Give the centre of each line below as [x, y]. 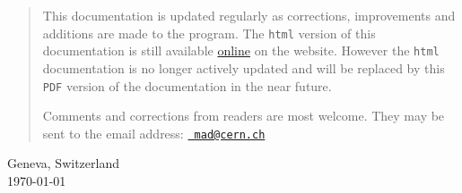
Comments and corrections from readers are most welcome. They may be [244, 116]
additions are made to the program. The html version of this [209, 33]
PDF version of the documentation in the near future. [187, 85]
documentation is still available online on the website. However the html [241, 50]
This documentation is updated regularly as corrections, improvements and [249, 15]
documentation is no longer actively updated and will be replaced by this [244, 67]
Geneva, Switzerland [63, 163]
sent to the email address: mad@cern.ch [154, 133]
